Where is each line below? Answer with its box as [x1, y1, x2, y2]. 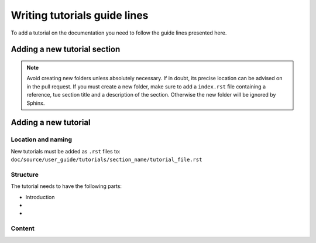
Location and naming [11, 135, 73, 143]
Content [11, 224, 35, 232]
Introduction [25, 193, 55, 200]
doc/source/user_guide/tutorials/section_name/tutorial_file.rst [11, 156, 202, 163]
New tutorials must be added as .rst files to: [11, 148, 121, 155]
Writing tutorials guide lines [11, 9, 149, 22]
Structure [11, 170, 39, 179]
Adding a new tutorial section [11, 45, 121, 54]
